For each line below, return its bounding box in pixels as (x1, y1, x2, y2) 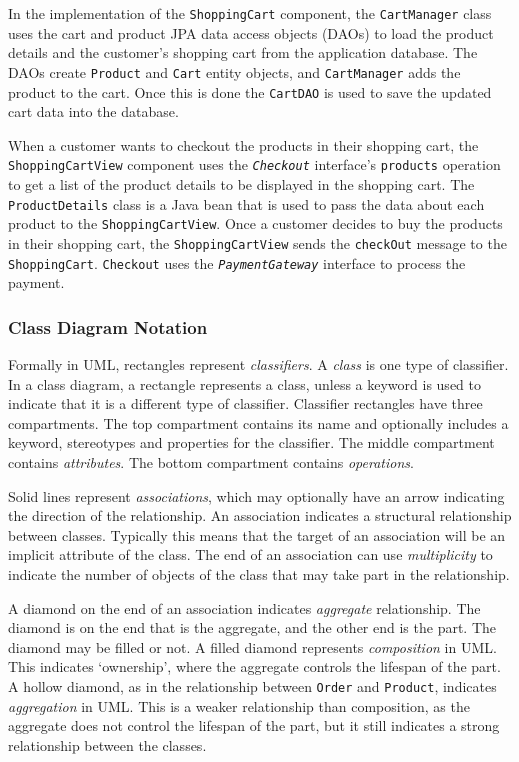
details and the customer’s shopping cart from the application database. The (8, 42, 478, 63)
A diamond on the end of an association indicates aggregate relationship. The (8, 597, 481, 618)
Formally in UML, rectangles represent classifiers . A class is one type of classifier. (8, 354, 509, 375)
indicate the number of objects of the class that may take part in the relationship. (8, 563, 510, 584)
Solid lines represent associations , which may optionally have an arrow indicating (8, 485, 505, 506)
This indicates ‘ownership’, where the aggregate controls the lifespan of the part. (8, 656, 501, 677)
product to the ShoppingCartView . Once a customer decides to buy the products (8, 213, 503, 234)
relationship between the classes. (8, 734, 207, 755)
